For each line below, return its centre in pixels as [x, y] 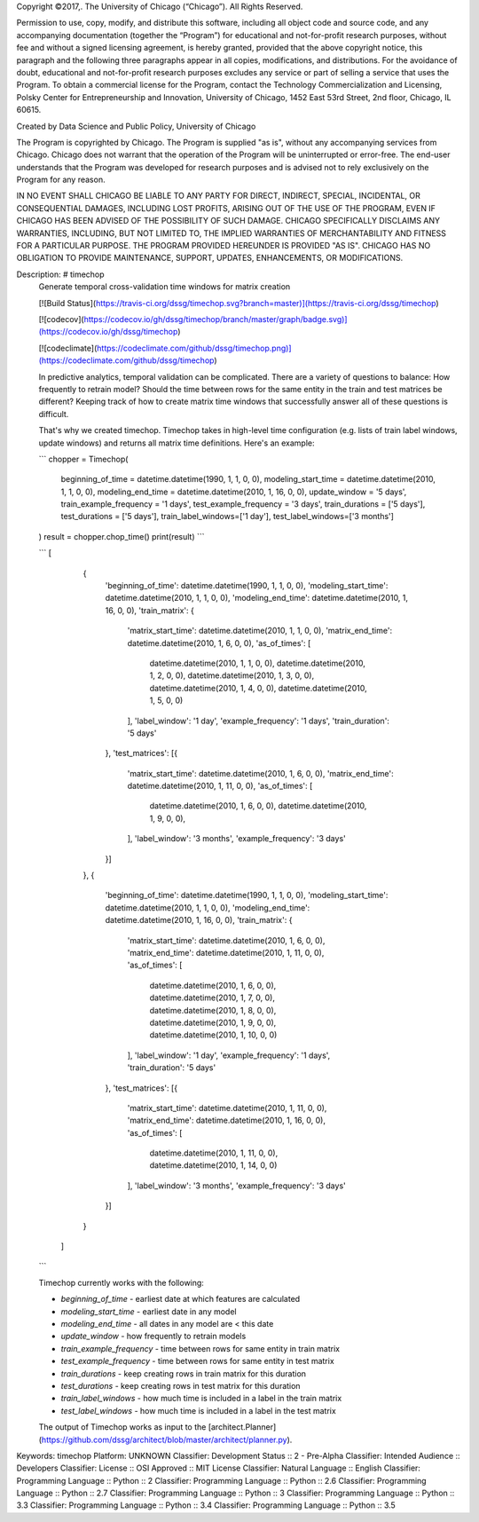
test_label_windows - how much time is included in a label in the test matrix [198, 1410]
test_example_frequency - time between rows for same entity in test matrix [197, 1361]
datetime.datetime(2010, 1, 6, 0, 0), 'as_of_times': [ [219, 643]
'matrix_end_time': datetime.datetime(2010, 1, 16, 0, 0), [226, 1120]
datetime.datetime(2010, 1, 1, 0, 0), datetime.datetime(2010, [257, 663]
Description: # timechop [61, 274]
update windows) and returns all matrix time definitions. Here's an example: [177, 443]
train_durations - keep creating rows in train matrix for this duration [183, 1373]
